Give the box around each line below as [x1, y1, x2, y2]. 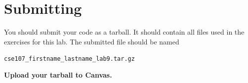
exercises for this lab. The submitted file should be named [4, 36, 179, 46]
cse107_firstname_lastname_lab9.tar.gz [4, 55, 135, 63]
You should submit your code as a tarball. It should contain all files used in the [4, 27, 245, 37]
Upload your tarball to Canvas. [4, 69, 112, 80]
